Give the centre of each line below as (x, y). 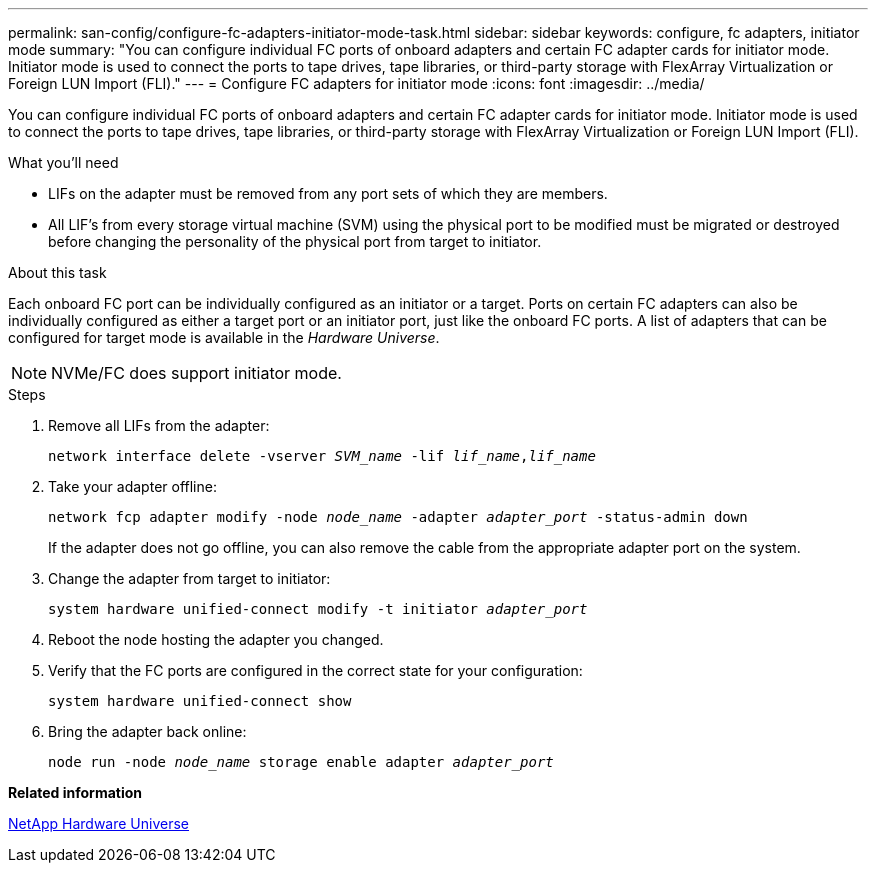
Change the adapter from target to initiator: (189, 578)
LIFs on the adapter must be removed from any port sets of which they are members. (328, 193)
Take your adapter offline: (132, 486)
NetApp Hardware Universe (99, 823)
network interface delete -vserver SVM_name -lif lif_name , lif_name (322, 456)
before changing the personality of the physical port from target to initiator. (295, 241)
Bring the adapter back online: (147, 731)
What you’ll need (63, 162)
